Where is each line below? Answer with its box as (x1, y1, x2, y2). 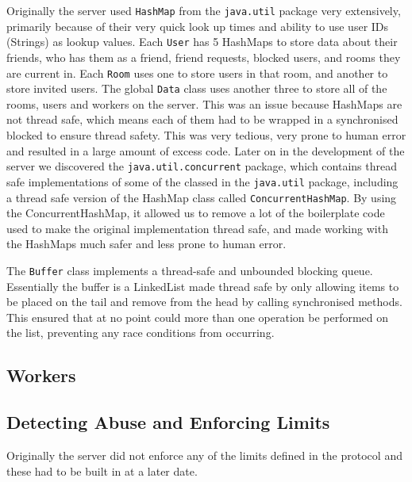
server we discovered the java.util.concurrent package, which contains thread (6, 158, 397, 174)
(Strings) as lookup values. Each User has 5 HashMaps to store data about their (6, 33, 398, 50)
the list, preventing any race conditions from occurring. (6, 324, 275, 341)
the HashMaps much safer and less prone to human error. (6, 235, 287, 252)
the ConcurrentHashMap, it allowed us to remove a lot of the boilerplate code (6, 205, 385, 221)
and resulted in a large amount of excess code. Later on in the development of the (6, 142, 405, 159)
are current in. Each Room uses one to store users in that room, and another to (6, 64, 388, 81)
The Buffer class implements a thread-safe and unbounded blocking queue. (6, 262, 373, 278)
